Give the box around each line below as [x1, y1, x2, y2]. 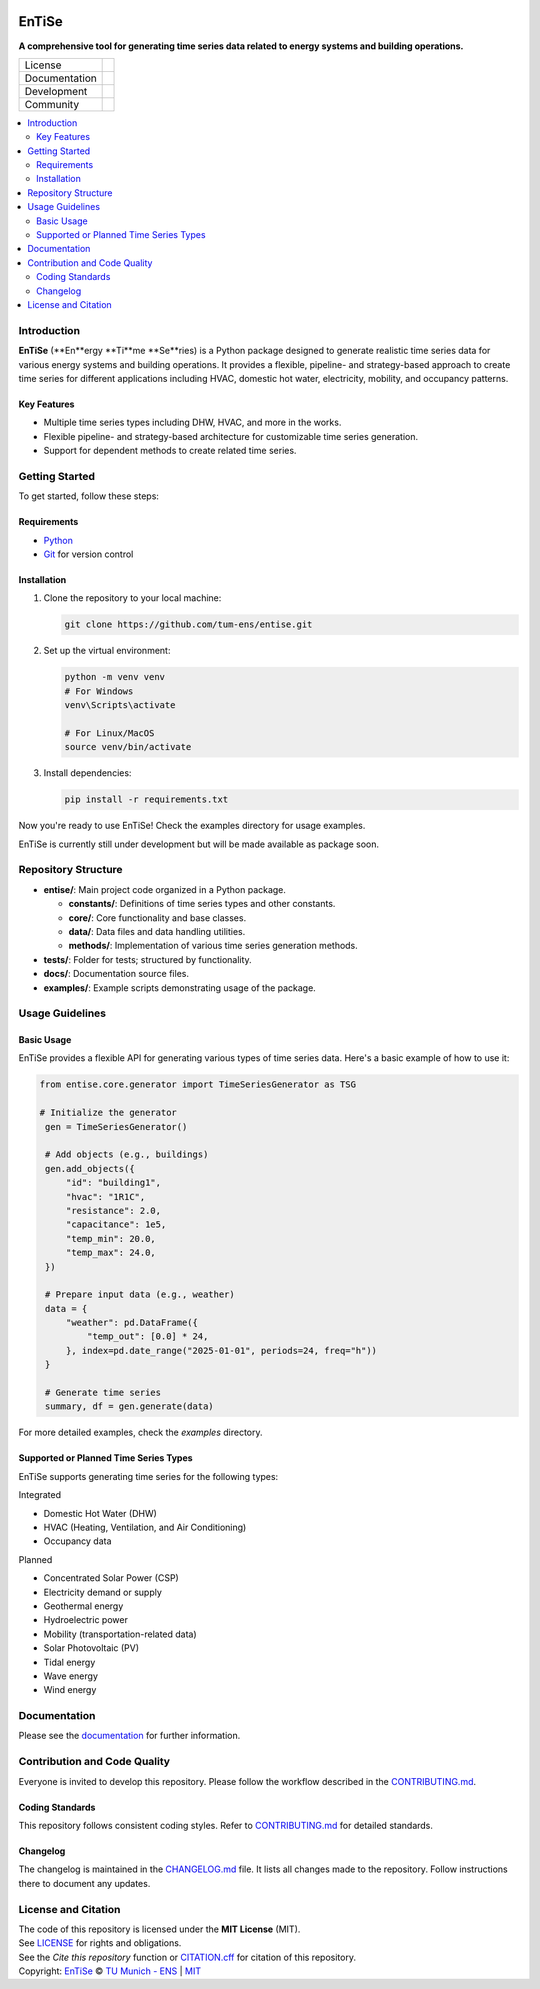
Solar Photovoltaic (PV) [43, 1642, 140, 1654]
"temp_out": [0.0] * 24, [86, 1331, 209, 1342]
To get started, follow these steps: [18, 490, 160, 502]
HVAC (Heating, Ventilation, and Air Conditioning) [43, 1521, 247, 1533]
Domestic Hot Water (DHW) [43, 1507, 157, 1519]
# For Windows [64, 685, 134, 697]
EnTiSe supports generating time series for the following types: [18, 1470, 279, 1482]
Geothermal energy [43, 1600, 124, 1612]
